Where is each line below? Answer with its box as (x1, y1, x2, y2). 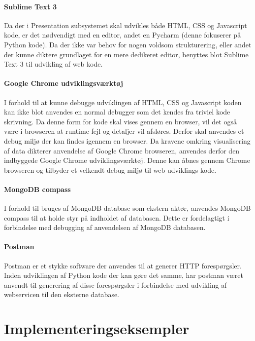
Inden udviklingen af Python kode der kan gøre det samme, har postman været (4, 270, 243, 280)
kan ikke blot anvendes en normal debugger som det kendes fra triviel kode (4, 107, 230, 117)
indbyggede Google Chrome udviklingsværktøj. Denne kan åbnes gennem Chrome (4, 155, 250, 165)
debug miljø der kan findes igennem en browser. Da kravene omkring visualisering (4, 135, 251, 146)
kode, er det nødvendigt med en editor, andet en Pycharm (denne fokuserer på (4, 30, 241, 40)
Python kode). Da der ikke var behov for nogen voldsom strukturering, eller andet (4, 39, 252, 49)
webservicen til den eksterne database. (4, 289, 120, 300)
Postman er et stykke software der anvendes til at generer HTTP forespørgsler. (4, 260, 242, 270)
